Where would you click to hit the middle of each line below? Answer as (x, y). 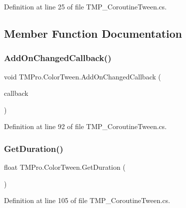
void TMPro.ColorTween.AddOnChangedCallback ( (83, 76)
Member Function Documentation (93, 33)
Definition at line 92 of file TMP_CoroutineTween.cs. (85, 126)
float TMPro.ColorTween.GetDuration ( (65, 167)
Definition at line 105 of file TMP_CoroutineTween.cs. (87, 200)
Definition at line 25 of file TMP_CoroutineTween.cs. (85, 6)
